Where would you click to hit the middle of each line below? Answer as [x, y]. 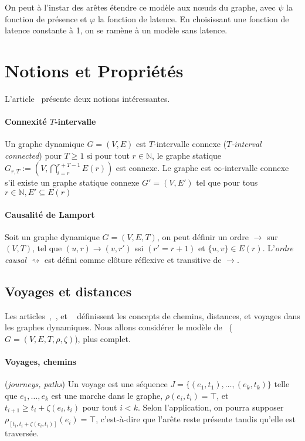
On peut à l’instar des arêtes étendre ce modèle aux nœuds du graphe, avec [140, 7]
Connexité [26, 122]
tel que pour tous [227, 182]
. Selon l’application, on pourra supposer [211, 407]
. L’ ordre [278, 248]
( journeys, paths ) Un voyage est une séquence [86, 384]
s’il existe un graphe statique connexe [72, 182]
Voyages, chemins [41, 362]
